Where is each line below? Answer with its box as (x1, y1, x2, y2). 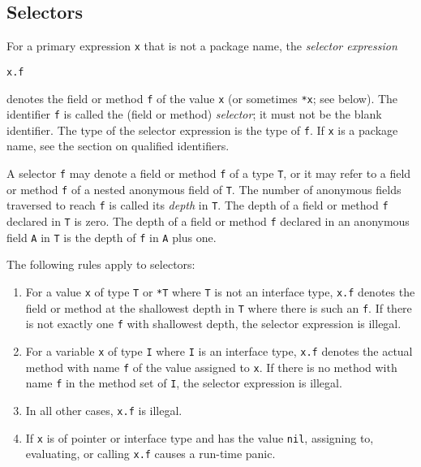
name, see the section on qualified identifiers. (6, 137, 230, 154)
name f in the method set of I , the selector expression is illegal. (25, 374, 342, 391)
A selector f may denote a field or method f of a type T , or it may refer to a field (6, 165, 411, 182)
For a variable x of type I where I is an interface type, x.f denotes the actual (25, 342, 413, 359)
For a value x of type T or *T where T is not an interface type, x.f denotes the (25, 283, 415, 300)
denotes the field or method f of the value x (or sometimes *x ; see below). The (6, 89, 398, 106)
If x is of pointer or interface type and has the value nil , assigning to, (25, 429, 374, 446)
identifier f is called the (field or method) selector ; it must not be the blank (6, 106, 382, 123)
